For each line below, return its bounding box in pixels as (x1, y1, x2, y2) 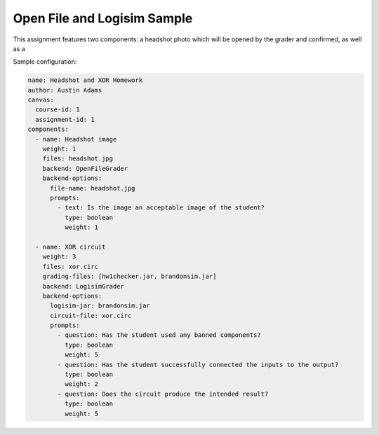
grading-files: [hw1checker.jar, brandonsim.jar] (42, 272, 217, 280)
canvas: (27, 96, 54, 104)
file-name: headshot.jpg (50, 184, 136, 192)
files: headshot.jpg (42, 155, 114, 163)
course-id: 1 (35, 106, 80, 113)
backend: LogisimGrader (42, 282, 124, 290)
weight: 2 (64, 380, 98, 388)
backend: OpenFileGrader (42, 165, 128, 172)
